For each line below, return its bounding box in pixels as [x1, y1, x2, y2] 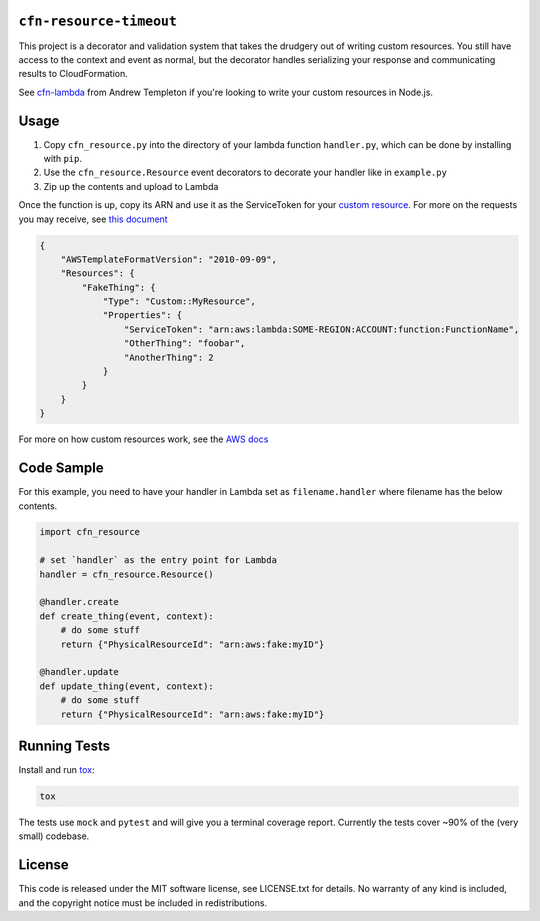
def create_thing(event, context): [39, 610, 214, 622]
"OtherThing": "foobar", [123, 338, 246, 349]
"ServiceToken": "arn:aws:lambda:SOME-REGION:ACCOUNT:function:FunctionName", [123, 323, 520, 335]
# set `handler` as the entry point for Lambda [39, 555, 277, 566]
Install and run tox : [18, 764, 95, 776]
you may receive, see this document [18, 213, 169, 225]
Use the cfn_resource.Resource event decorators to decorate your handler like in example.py [43, 166, 447, 179]
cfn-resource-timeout [18, 13, 177, 30]
